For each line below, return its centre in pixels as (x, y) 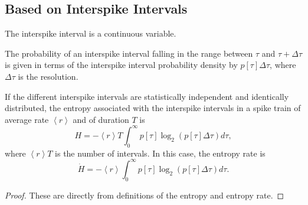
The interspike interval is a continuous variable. (91, 33)
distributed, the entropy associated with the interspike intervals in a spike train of (153, 108)
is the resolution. (48, 76)
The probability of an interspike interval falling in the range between (129, 53)
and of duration (101, 119)
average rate (27, 119)
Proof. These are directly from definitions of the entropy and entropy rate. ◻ (145, 195)
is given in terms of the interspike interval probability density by (121, 65)
